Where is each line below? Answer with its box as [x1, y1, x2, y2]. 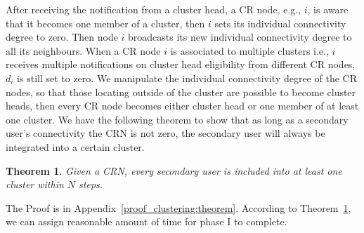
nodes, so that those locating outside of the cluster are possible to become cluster [6, 84, 356, 99]
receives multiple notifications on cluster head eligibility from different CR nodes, [6, 57, 356, 72]
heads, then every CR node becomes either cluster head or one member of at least [6, 98, 359, 113]
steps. [79, 177, 103, 192]
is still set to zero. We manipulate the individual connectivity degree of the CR [17, 70, 357, 85]
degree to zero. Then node [6, 29, 118, 44]
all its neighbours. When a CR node [6, 43, 161, 58]
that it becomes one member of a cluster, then [6, 15, 205, 30]
